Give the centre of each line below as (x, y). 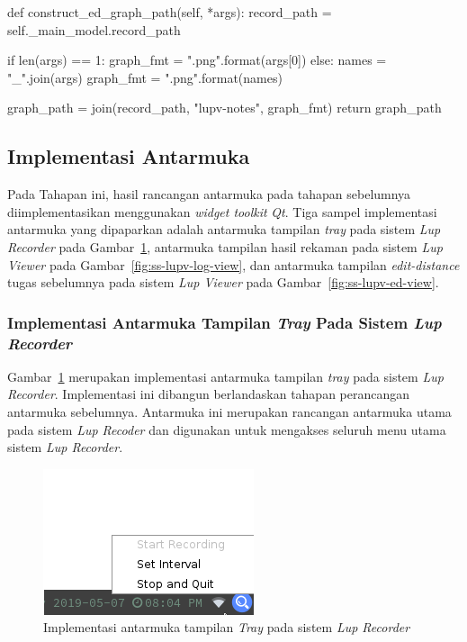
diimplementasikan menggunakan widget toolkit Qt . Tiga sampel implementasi (222, 211)
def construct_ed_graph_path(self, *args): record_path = (170, 12)
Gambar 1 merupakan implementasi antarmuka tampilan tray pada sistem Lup (225, 376)
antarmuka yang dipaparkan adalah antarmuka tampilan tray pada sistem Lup (224, 229)
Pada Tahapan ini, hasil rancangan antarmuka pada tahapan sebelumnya (209, 194)
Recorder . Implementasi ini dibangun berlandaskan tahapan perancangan (209, 394)
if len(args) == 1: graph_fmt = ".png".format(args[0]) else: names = (197, 60)
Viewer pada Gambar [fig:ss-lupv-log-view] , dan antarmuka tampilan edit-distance (233, 264)
